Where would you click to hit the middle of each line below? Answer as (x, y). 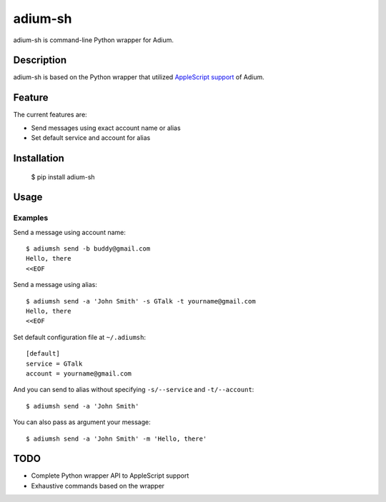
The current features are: (50, 115)
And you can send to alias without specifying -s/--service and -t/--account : (134, 390)
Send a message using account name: (70, 232)
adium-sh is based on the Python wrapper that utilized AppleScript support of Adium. (139, 77)
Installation (39, 158)
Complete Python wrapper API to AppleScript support (110, 476)
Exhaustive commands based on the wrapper (98, 486)
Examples (31, 218)
